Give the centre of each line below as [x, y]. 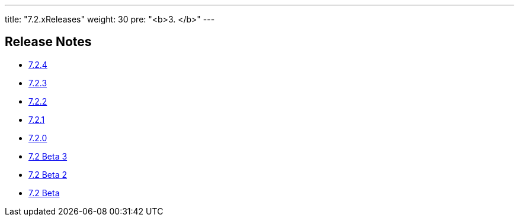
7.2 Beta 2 [48, 174]
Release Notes [48, 42]
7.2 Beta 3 [48, 156]
